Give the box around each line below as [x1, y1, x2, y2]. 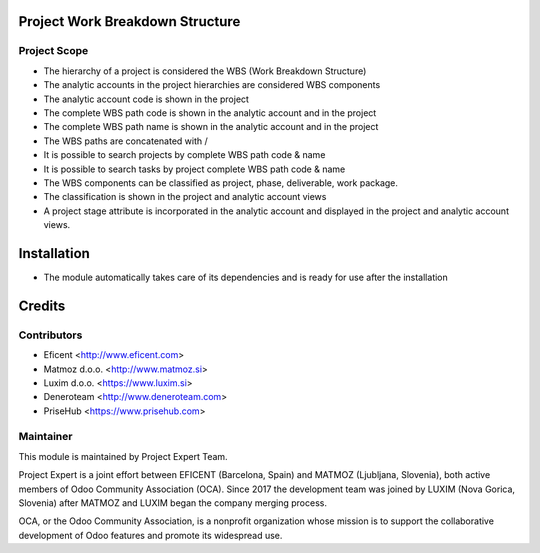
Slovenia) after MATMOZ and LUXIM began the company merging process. [18, 497, 327, 509]
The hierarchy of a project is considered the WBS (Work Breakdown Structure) [43, 65, 367, 77]
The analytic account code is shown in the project [43, 93, 250, 105]
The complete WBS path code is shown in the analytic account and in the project [43, 106, 377, 119]
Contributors [18, 328, 83, 342]
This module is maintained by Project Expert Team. [18, 450, 229, 462]
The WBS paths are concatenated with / [43, 135, 209, 147]
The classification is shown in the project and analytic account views [43, 191, 327, 203]
